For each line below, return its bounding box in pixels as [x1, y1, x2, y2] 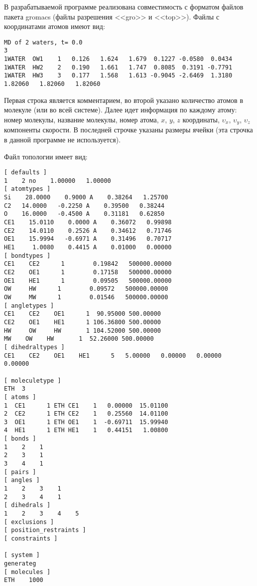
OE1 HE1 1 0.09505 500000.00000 [4, 277, 172, 284]
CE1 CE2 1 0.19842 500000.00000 [4, 260, 172, 268]
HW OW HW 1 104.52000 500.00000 [4, 327, 161, 334]
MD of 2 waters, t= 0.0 [4, 38, 83, 46]
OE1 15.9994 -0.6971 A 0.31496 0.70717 [4, 235, 172, 243]
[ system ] [4, 552, 40, 559]
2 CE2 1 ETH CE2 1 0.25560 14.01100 [4, 410, 168, 418]
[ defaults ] [4, 169, 47, 176]
